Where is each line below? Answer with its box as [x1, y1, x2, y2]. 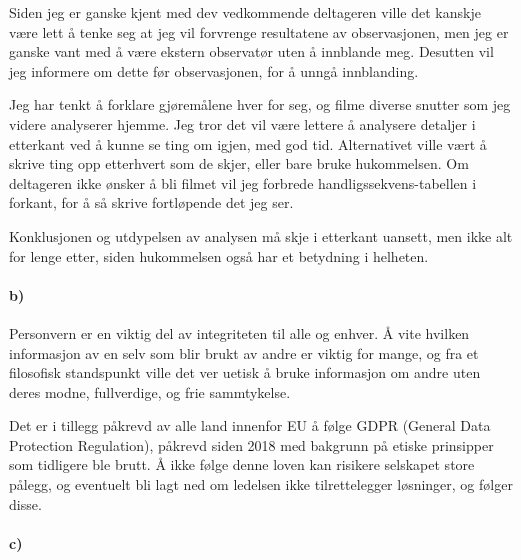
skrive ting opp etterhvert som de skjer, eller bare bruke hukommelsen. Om [9, 153, 469, 174]
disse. [9, 493, 42, 514]
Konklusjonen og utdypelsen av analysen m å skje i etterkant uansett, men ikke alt [9, 225, 513, 246]
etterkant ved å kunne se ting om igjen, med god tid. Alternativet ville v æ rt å [9, 133, 487, 154]
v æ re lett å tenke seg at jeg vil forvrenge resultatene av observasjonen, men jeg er [9, 21, 509, 42]
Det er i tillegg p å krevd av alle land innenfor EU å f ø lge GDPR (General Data [9, 415, 491, 436]
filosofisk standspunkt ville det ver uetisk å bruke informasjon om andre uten [9, 362, 481, 383]
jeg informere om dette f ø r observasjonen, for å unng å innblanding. [9, 60, 419, 81]
